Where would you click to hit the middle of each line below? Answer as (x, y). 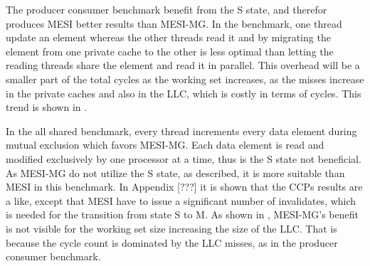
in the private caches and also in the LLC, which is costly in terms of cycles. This (184, 93)
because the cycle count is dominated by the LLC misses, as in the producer (172, 242)
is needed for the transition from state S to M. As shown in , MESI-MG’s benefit (182, 214)
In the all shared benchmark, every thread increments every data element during (181, 131)
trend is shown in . (47, 107)
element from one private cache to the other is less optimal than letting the (170, 51)
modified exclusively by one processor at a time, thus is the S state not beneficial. (184, 158)
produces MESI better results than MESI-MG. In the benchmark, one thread (174, 23)
